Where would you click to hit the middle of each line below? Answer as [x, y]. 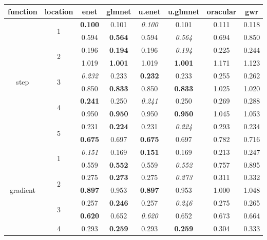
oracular [222, 11]
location [59, 11]
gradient [22, 190]
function [23, 11]
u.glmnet [184, 11]
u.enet [149, 11]
